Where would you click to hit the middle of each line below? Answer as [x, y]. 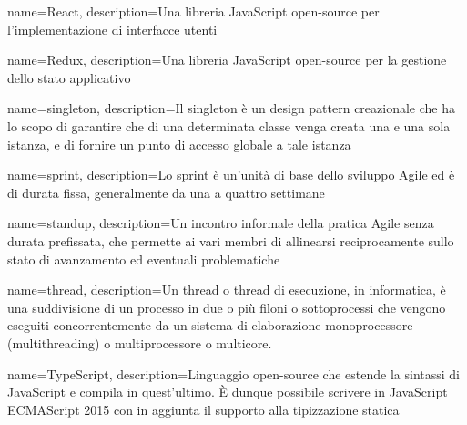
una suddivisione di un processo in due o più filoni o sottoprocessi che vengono [227, 307]
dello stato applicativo [69, 77]
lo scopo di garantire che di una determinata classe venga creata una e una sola [229, 125]
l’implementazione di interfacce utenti [112, 29]
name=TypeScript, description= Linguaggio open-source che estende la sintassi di [234, 373]
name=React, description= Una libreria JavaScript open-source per [193, 11]
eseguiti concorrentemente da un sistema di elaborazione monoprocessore [210, 325]
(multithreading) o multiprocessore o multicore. [140, 342]
